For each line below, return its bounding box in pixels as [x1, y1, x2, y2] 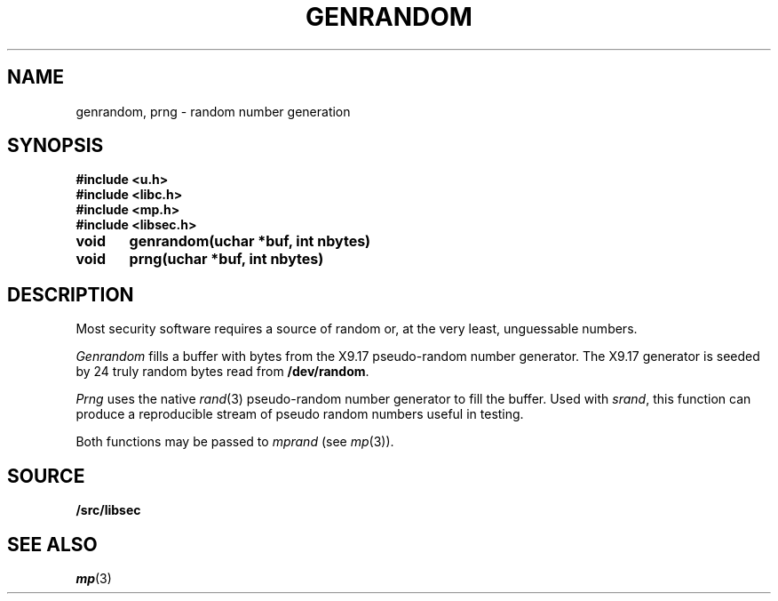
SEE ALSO [7, 533, 98, 556]
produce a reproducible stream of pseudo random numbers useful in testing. [75, 406, 524, 422]
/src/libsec [75, 502, 141, 518]
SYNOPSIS [7, 134, 104, 157]
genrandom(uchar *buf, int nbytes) [129, 232, 371, 251]
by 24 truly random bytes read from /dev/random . [75, 364, 369, 380]
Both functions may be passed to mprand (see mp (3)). [75, 434, 394, 450]
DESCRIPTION [7, 283, 134, 306]
